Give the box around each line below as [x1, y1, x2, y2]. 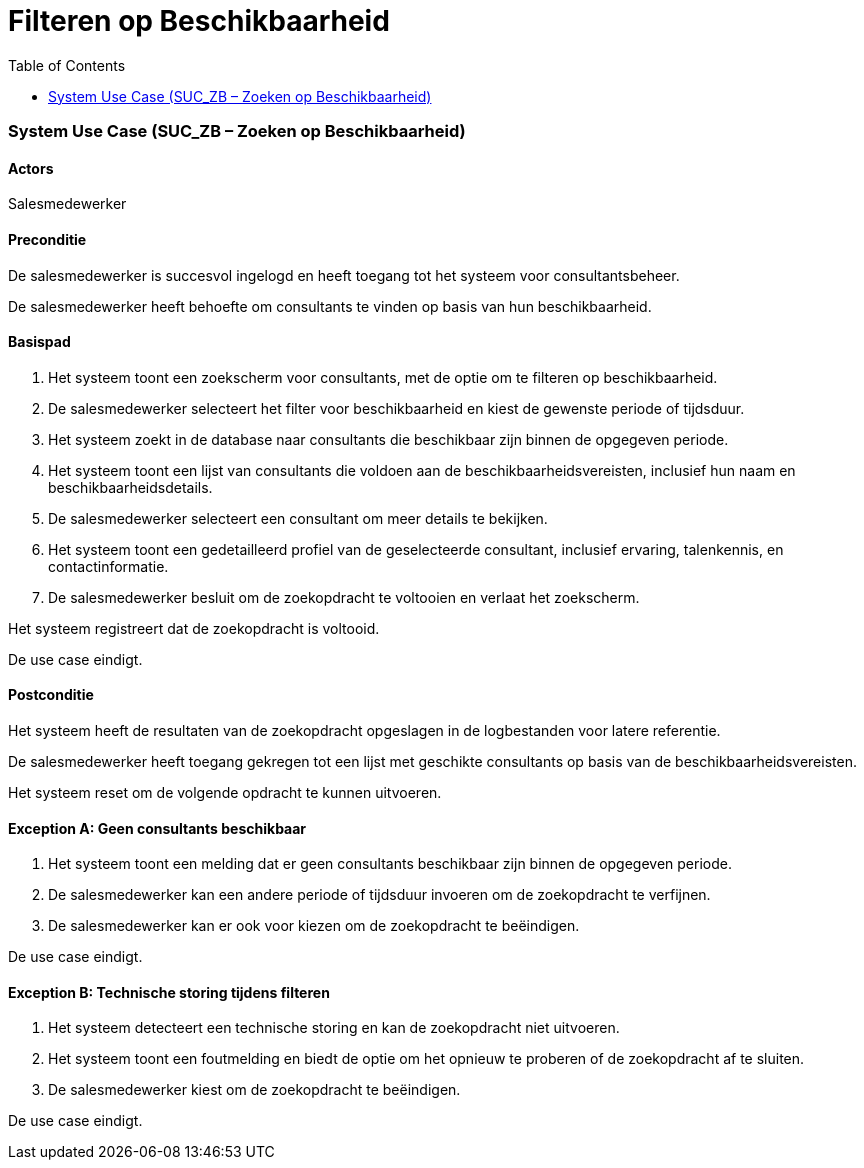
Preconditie [8, 230, 87, 248]
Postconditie [8, 686, 94, 704]
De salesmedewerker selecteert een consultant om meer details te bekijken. [48, 509, 548, 527]
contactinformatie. [48, 557, 169, 575]
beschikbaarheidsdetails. [48, 478, 213, 496]
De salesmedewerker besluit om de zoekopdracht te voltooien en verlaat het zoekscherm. [48, 588, 640, 606]
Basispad [8, 333, 71, 351]
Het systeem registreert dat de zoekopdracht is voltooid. [8, 619, 380, 637]
